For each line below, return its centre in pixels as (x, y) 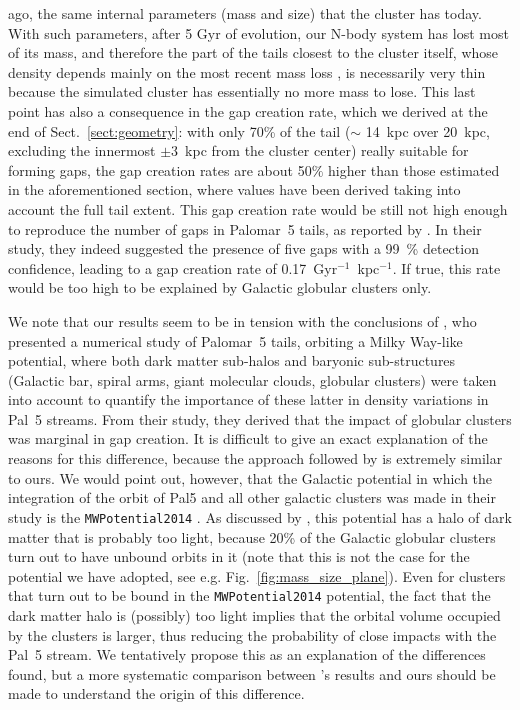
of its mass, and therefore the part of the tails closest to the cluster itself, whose (253, 52)
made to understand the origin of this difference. (156, 693)
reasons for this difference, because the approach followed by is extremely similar (255, 458)
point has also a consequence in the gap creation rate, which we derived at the (248, 110)
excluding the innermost (82, 150)
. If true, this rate (446, 267)
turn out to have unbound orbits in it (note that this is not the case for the (239, 556)
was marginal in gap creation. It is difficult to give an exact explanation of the (248, 438)
